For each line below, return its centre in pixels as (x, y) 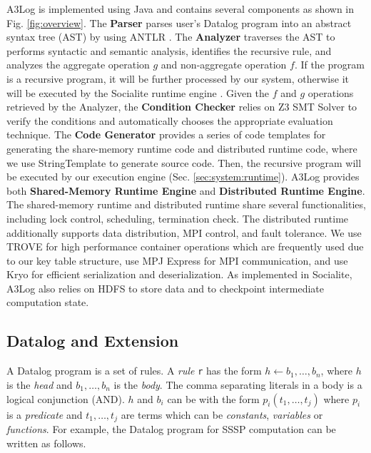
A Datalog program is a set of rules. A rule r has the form (134, 371)
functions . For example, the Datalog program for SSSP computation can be (171, 428)
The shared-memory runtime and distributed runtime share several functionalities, (186, 204)
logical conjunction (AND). (66, 398)
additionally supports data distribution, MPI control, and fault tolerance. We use (184, 232)
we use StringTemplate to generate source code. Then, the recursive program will (184, 162)
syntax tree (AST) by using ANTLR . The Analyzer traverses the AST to (171, 37)
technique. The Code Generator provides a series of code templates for (166, 134)
